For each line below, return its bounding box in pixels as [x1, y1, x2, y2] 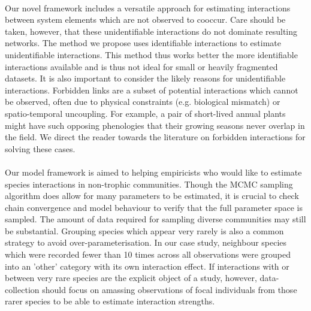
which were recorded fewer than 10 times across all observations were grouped [5, 248, 291, 261]
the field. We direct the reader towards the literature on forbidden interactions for [5, 131, 306, 143]
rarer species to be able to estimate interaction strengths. [5, 295, 215, 307]
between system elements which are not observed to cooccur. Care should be [5, 13, 286, 26]
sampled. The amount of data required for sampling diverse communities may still [5, 213, 306, 225]
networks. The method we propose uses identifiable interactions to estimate [5, 37, 281, 49]
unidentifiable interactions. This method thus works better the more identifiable [5, 48, 298, 61]
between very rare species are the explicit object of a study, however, [5, 271, 257, 284]
